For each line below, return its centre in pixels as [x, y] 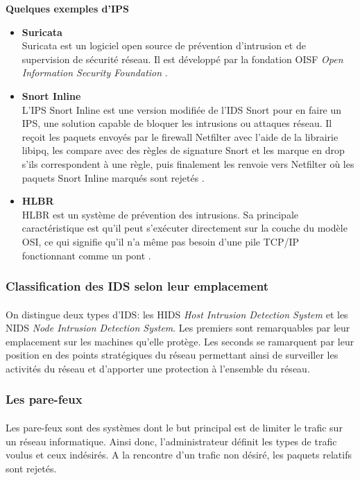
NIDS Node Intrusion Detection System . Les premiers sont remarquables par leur [178, 328]
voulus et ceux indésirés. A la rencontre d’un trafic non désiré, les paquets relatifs [179, 455]
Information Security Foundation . [95, 72]
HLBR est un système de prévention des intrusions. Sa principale [160, 214]
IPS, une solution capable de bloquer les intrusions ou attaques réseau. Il [177, 123]
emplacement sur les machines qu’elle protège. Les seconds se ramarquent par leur [180, 341]
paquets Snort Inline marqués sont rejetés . [113, 177]
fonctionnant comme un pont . [86, 255]
